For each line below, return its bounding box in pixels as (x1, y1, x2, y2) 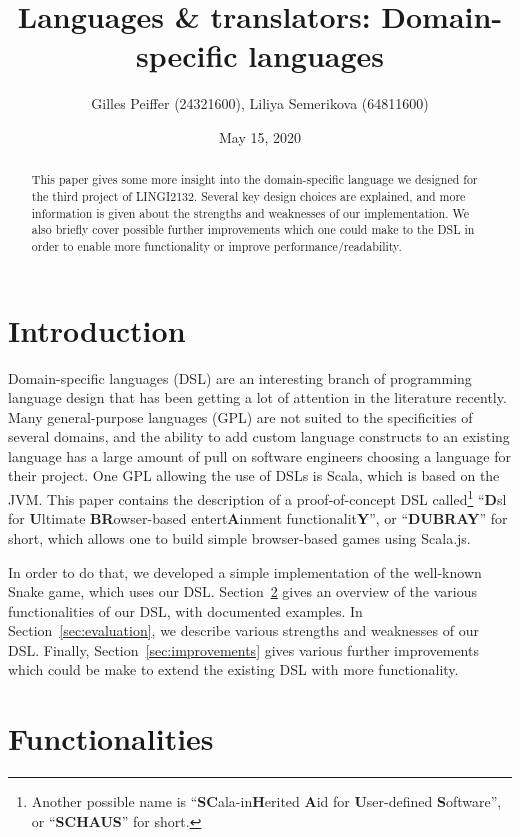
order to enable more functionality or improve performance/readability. (31, 237, 402, 254)
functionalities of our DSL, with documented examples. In (8, 600, 363, 621)
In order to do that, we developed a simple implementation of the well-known (8, 561, 482, 582)
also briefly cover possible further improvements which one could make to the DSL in (31, 221, 475, 238)
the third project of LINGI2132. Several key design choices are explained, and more (31, 187, 466, 204)
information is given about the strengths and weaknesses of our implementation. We (31, 204, 469, 221)
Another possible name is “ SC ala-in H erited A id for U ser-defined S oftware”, (31, 791, 502, 812)
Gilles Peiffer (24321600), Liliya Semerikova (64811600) (91, 93, 429, 114)
